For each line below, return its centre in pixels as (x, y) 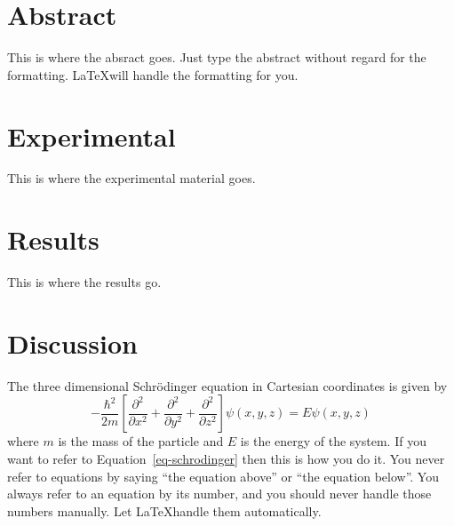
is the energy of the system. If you (333, 441)
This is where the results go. (84, 282)
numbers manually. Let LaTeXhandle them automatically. (164, 510)
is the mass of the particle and (141, 441)
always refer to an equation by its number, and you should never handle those (219, 494)
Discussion (72, 343)
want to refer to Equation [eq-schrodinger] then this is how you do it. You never (226, 459)
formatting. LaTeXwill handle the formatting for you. (153, 74)
